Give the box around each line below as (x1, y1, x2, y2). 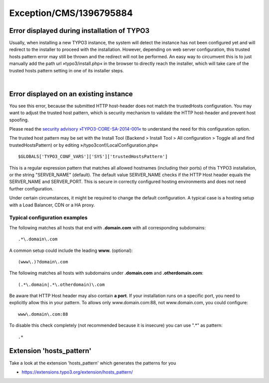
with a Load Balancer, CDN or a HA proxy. (9, 202, 95, 208)
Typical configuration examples (9, 214, 88, 221)
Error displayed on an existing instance (9, 90, 133, 98)
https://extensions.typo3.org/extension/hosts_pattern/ (21, 369, 133, 375)
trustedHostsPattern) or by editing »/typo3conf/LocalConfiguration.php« (9, 142, 158, 148)
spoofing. (9, 117, 29, 123)
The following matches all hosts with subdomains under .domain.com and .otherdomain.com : (9, 270, 204, 276)
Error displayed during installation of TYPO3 (9, 26, 149, 35)
